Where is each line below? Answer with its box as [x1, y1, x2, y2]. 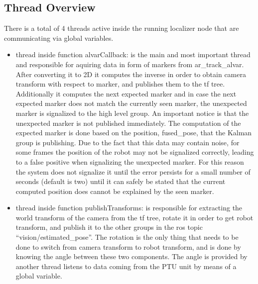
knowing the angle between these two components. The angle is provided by [15, 251, 248, 262]
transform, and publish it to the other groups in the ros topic [15, 222, 203, 232]
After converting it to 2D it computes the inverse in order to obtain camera [15, 69, 246, 79]
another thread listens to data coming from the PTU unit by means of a [15, 261, 237, 271]
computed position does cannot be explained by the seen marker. [15, 186, 214, 196]
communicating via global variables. [4, 32, 114, 43]
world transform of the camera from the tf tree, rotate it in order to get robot [15, 212, 254, 222]
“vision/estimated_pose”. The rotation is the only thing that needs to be [15, 232, 239, 242]
